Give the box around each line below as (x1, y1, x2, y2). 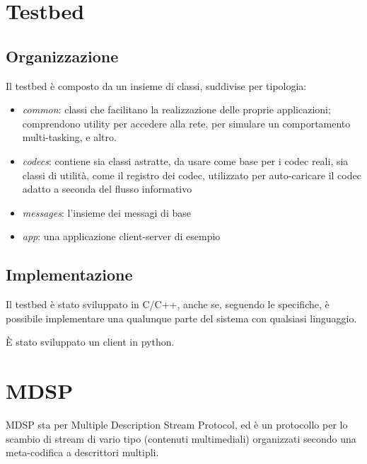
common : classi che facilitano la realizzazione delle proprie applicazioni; (22, 102, 331, 117)
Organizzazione (6, 45, 119, 67)
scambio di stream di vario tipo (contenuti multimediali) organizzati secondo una (6, 431, 356, 446)
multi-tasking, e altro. (22, 130, 117, 145)
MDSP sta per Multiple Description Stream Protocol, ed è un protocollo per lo (6, 417, 348, 432)
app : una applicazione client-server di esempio (22, 229, 221, 244)
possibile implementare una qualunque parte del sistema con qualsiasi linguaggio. (6, 310, 357, 325)
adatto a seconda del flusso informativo (22, 181, 192, 196)
